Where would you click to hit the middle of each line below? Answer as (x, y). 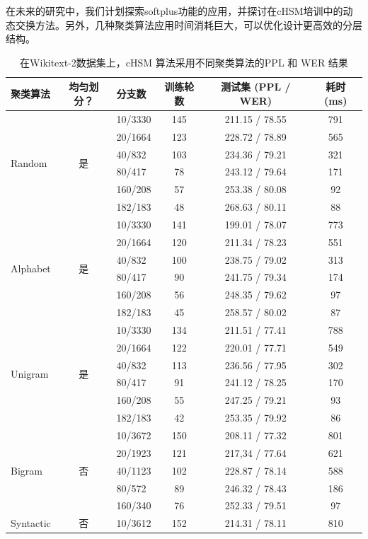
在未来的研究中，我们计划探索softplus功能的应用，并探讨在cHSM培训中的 (174, 11)
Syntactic (31, 523)
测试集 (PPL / (255, 87)
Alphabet (31, 268)
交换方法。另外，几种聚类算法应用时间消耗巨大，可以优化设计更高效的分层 (189, 24)
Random (29, 162)
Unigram (30, 374)
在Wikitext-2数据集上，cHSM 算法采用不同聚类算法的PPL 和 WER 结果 (184, 62)
